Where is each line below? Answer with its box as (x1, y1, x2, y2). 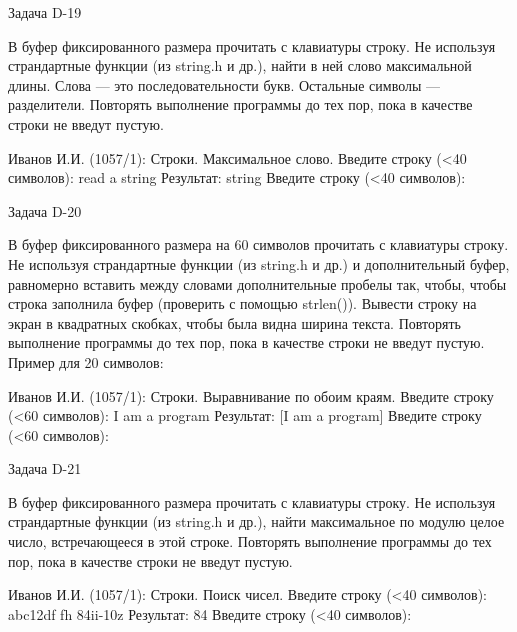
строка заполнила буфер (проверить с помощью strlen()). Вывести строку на (8, 293, 477, 314)
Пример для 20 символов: (8, 351, 164, 372)
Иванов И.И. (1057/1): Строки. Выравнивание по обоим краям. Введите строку (8, 385, 494, 406)
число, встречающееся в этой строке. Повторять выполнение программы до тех (8, 531, 492, 552)
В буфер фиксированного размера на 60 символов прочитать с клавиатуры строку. (8, 234, 509, 255)
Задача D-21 (8, 458, 82, 479)
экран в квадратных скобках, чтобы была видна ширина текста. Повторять (8, 312, 461, 333)
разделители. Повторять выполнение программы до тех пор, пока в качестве (8, 94, 473, 115)
